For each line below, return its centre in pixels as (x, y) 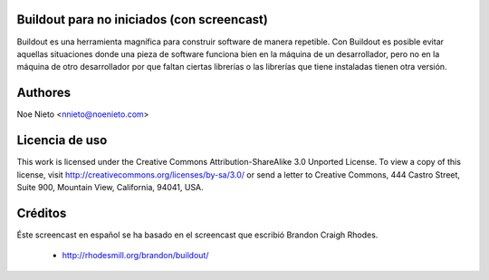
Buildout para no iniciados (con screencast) (143, 19)
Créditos (42, 213)
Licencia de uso (62, 140)
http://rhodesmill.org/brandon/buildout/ (135, 256)
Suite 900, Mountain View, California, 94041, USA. (110, 187)
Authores (44, 93)
